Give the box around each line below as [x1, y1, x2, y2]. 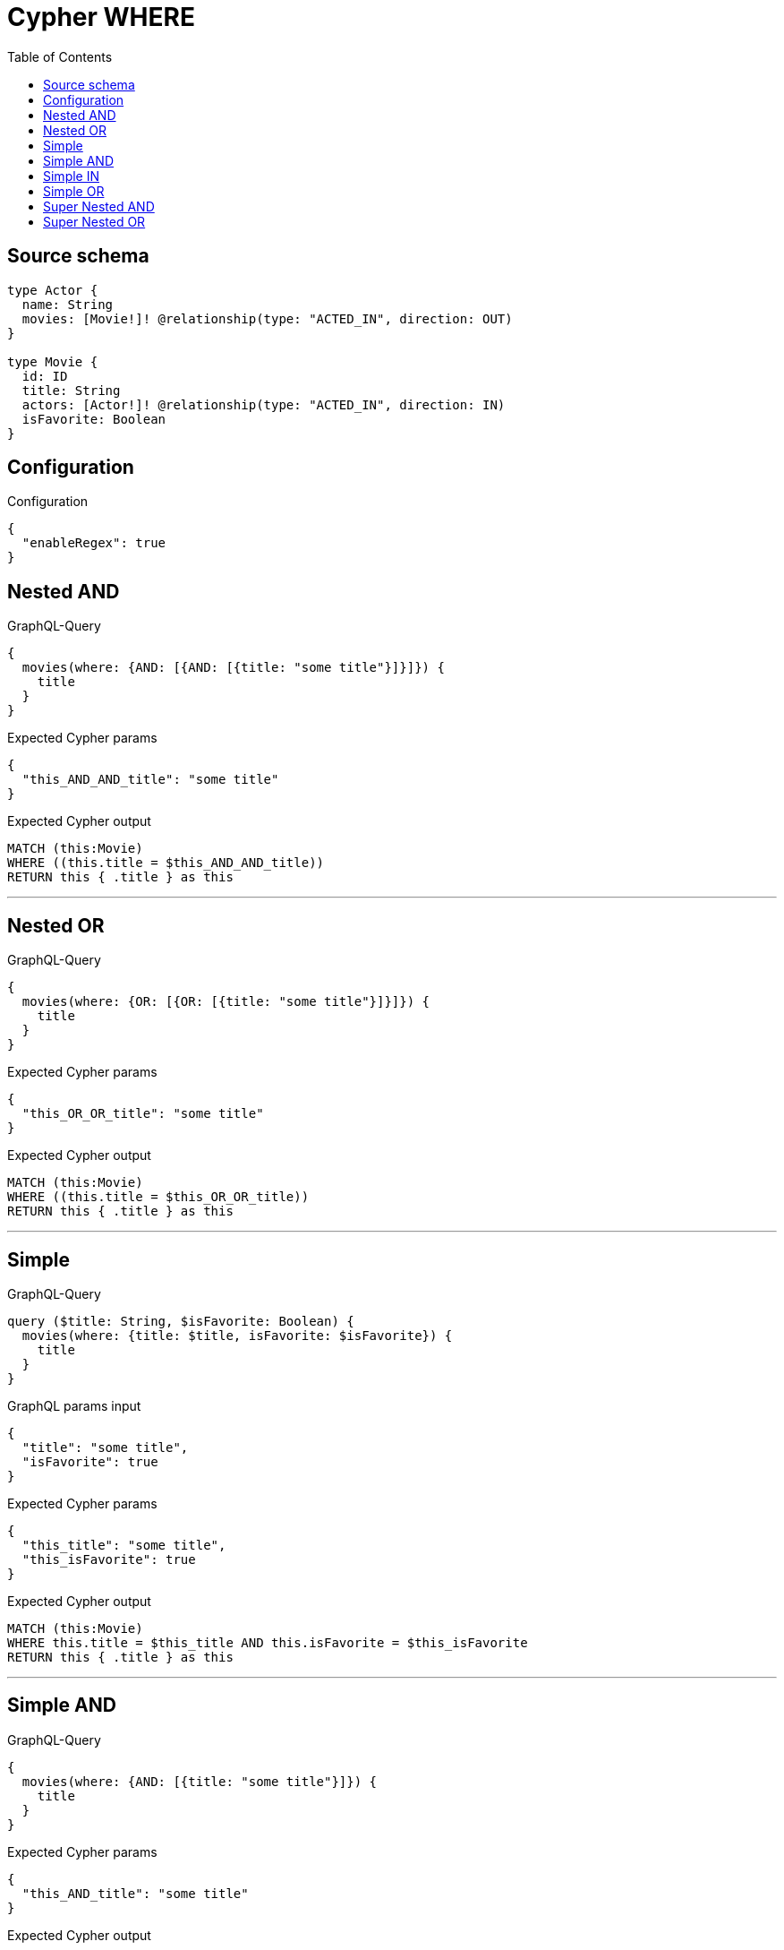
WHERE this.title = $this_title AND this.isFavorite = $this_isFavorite [7, 1635, 528, 1650]
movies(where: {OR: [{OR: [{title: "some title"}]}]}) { [21, 994, 430, 1009]
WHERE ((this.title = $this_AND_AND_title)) [7, 855, 325, 871]
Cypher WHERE [7, 2, 195, 32]
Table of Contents [7, 48, 113, 64]
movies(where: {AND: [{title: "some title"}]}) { [21, 1774, 378, 1789]
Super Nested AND [43, 198, 155, 214]
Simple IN [43, 168, 100, 184]
